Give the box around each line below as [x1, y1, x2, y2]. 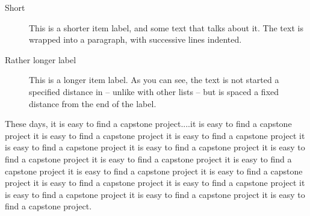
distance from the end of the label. [29, 97, 157, 110]
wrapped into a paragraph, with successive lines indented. [29, 33, 242, 46]
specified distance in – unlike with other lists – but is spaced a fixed [29, 85, 279, 97]
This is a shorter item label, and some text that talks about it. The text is [29, 21, 303, 34]
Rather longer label [5, 53, 76, 66]
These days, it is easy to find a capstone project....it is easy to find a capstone [5, 117, 292, 130]
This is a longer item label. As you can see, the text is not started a [29, 73, 279, 86]
